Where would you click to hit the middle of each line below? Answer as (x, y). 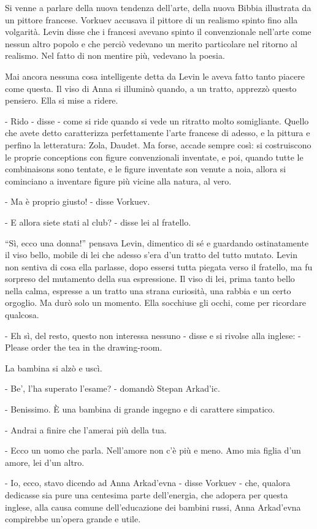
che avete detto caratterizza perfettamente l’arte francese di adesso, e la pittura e (158, 133)
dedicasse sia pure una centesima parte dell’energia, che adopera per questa (147, 495)
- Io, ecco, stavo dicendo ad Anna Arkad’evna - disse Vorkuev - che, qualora (148, 483)
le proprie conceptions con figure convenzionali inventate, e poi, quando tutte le (154, 157)
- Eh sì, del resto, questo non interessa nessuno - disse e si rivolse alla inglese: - (153, 335)
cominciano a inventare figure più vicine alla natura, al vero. (118, 181)
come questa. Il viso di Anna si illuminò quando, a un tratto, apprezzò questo (151, 88)
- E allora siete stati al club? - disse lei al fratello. (98, 222)
